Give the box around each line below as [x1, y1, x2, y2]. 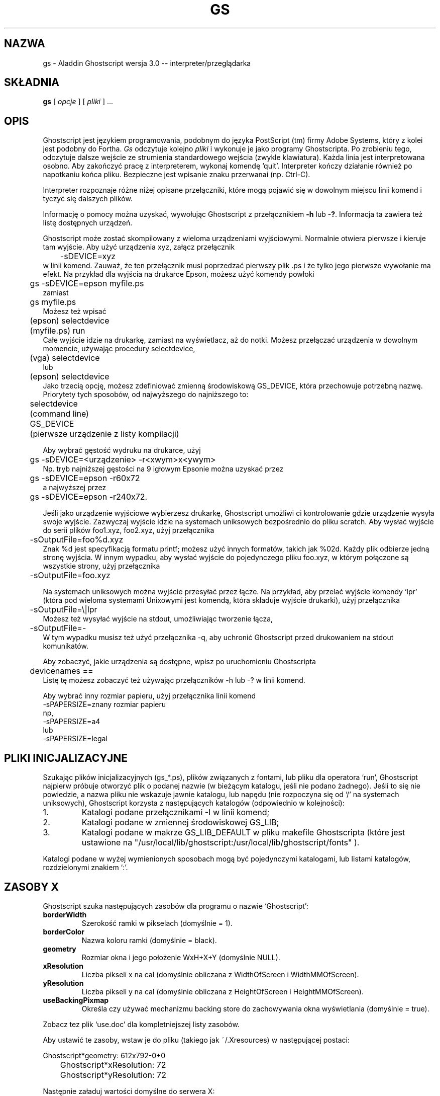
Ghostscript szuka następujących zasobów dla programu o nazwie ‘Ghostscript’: [43, 901, 308, 910]
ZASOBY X [4, 880, 59, 893]
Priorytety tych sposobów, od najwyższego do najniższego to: [43, 390, 249, 399]
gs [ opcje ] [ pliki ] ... [43, 97, 114, 106]
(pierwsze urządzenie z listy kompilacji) [30, 429, 179, 439]
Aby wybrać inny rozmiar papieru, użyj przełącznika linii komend [43, 691, 256, 700]
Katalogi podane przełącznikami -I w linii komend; [81, 807, 270, 818]
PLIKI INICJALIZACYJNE [4, 751, 128, 764]
